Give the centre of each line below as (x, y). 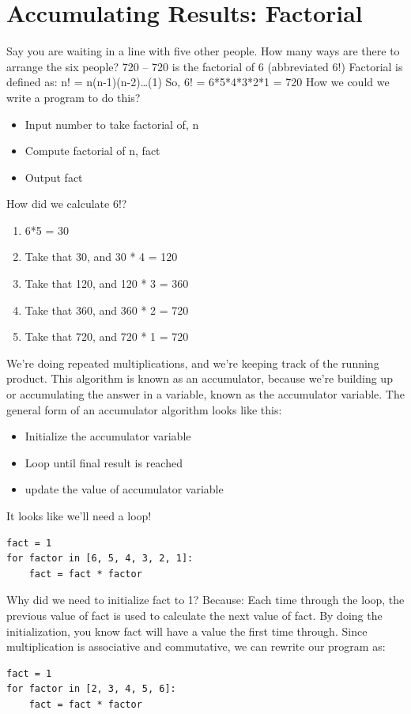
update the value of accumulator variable (124, 489)
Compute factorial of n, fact (92, 151)
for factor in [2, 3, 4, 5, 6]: (91, 689)
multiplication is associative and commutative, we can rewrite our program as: (196, 646)
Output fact (54, 177)
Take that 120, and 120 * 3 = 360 (107, 283)
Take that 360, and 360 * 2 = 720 (107, 310)
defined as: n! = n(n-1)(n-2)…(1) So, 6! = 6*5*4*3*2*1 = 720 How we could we (198, 82)
